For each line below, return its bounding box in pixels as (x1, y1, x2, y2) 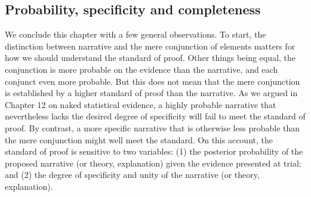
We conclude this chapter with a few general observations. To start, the (5, 28, 266, 41)
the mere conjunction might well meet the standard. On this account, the (5, 133, 273, 146)
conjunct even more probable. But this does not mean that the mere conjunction (5, 75, 300, 87)
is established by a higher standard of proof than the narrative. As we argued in (5, 87, 298, 99)
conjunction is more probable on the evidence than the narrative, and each (5, 63, 278, 75)
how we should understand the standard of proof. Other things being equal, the (5, 51, 296, 64)
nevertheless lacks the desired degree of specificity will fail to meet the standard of (5, 110, 306, 122)
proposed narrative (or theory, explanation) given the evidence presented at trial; (5, 156, 301, 169)
